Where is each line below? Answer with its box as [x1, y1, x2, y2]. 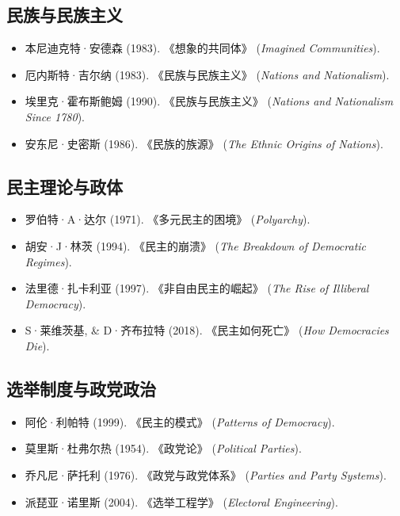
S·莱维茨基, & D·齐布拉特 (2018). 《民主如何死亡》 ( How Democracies [25, 322, 389, 338]
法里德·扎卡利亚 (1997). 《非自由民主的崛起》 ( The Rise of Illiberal [25, 280, 369, 296]
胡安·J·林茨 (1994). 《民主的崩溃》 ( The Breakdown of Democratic [25, 237, 367, 254]
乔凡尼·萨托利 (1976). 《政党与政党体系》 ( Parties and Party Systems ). [25, 466, 387, 483]
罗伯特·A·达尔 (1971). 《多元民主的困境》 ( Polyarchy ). [25, 211, 310, 227]
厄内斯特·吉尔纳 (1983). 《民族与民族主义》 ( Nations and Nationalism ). [25, 66, 390, 82]
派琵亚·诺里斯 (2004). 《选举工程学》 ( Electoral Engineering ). [25, 493, 338, 510]
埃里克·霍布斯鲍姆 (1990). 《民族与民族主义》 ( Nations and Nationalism [25, 93, 394, 109]
